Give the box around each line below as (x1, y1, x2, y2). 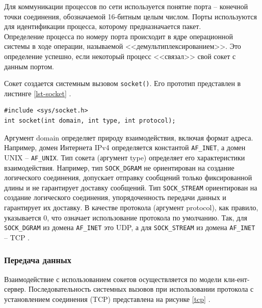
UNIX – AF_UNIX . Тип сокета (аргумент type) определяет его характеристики (4, 152, 245, 162)
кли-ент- (224, 273, 250, 284)
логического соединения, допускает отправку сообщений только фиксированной (4, 172, 252, 183)
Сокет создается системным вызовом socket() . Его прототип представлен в (4, 78, 241, 89)
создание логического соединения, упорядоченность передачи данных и (4, 192, 226, 203)
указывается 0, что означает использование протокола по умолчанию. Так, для (4, 212, 247, 222)
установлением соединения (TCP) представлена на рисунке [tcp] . (4, 293, 211, 304)
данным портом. (4, 61, 54, 71)
